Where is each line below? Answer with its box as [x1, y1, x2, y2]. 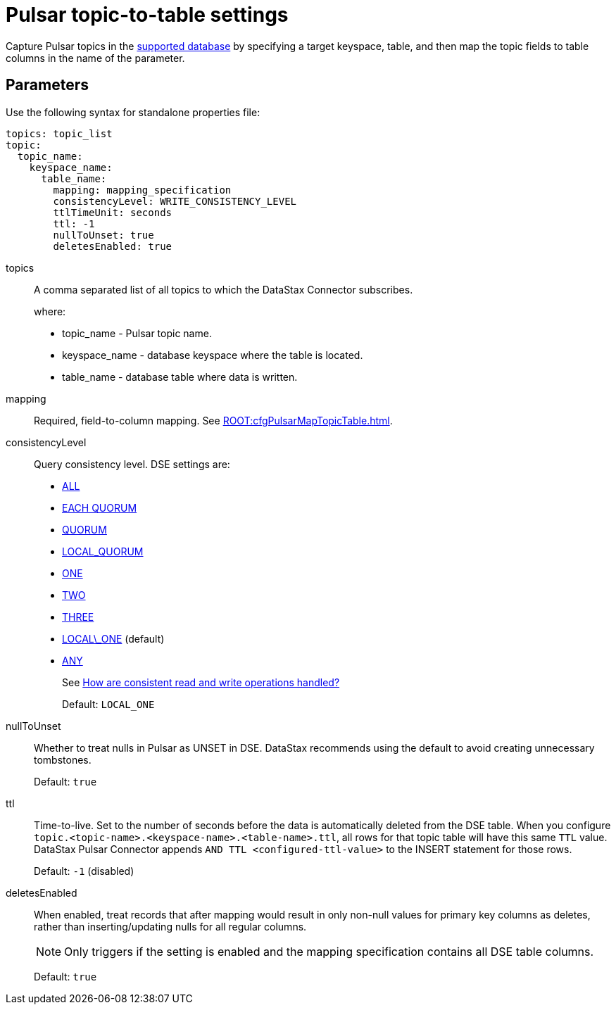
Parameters [6, 76, 89, 94]
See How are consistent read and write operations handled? [62, 676, 340, 688]
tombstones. [34, 753, 92, 766]
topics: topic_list [6, 127, 113, 139]
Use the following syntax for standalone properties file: [6, 106, 260, 118]
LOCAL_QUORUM [62, 545, 144, 557]
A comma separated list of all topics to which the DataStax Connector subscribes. [34, 283, 413, 296]
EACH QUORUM [62, 501, 137, 514]
